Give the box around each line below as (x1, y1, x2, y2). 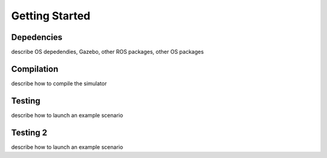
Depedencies (11, 32, 63, 42)
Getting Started (11, 9, 91, 22)
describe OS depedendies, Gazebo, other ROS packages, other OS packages (11, 48, 204, 56)
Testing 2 (11, 127, 48, 137)
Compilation (11, 64, 59, 74)
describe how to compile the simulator (11, 79, 107, 87)
